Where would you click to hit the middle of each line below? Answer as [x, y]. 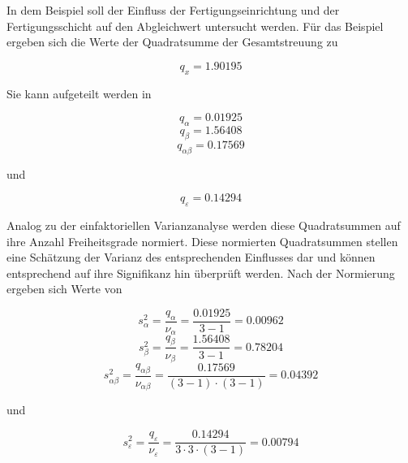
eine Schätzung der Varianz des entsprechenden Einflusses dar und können [191, 257]
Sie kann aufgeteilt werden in [79, 93]
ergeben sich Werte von [64, 289]
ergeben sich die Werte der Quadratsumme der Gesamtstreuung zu [172, 42]
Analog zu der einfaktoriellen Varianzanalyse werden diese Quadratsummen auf [204, 225]
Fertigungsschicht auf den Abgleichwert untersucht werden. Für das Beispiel [195, 26]
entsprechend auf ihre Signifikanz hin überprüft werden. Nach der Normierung [201, 273]
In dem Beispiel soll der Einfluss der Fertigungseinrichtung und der [173, 10]
